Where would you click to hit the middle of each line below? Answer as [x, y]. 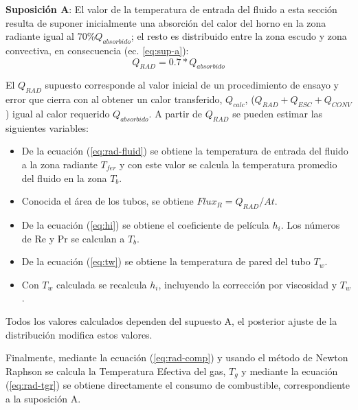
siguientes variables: [47, 127]
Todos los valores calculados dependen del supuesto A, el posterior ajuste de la [171, 320]
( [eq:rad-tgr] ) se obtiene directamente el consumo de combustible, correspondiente [178, 385]
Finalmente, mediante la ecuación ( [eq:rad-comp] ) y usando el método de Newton [177, 357]
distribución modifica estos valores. [79, 334]
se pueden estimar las [278, 113]
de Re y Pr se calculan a [73, 238]
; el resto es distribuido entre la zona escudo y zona [239, 36]
